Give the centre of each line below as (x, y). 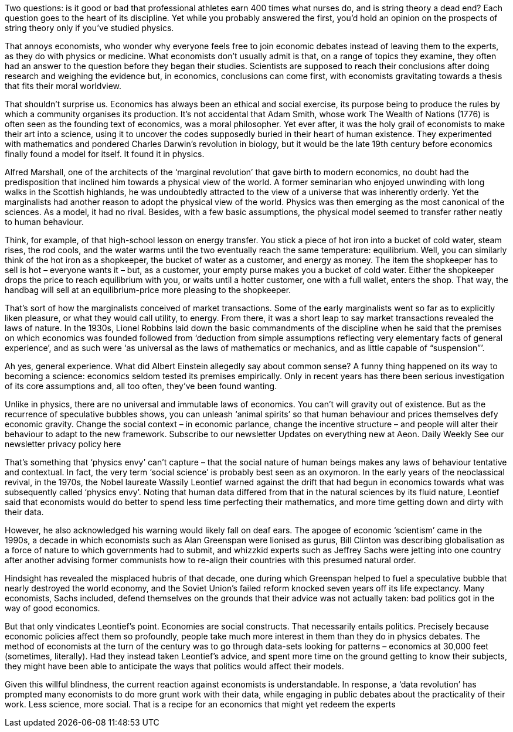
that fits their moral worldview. (63, 86)
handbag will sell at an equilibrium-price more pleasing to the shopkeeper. (148, 290)
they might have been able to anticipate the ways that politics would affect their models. (174, 666)
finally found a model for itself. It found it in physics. (105, 154)
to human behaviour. (44, 222)
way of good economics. (52, 608)
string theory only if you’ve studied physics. (89, 28)
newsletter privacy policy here (63, 444)
